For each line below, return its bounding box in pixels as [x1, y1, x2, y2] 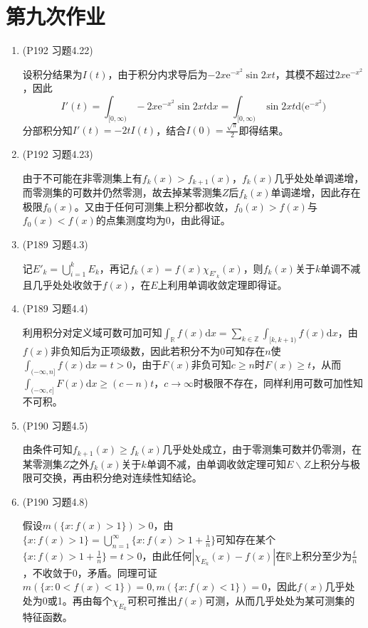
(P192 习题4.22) [22, 43, 93, 58]
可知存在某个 [216, 532, 276, 547]
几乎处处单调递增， [274, 170, 364, 185]
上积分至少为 [292, 548, 352, 563]
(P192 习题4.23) [22, 147, 93, 161]
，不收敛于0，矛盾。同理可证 [22, 565, 157, 580]
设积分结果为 [22, 66, 83, 81]
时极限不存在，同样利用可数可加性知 [194, 376, 364, 390]
